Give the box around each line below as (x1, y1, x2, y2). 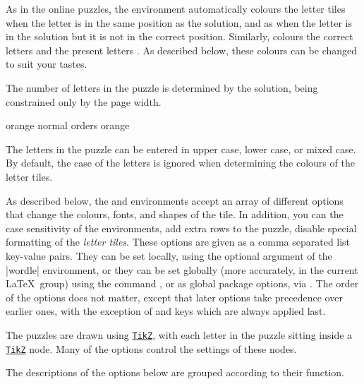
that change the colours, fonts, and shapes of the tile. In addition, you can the (6, 207, 344, 222)
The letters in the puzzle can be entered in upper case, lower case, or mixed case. (6, 141, 356, 156)
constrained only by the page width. (6, 94, 162, 109)
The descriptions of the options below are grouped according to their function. (6, 365, 344, 380)
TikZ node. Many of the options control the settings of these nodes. (6, 341, 297, 356)
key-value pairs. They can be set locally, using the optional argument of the (6, 248, 332, 263)
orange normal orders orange (6, 118, 130, 133)
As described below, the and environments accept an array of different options (6, 193, 344, 208)
